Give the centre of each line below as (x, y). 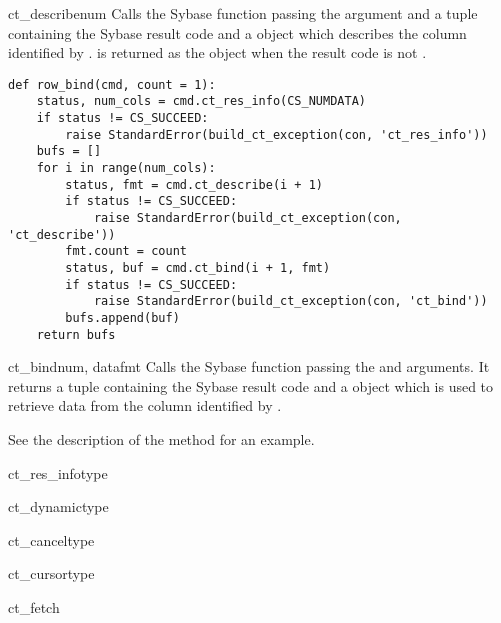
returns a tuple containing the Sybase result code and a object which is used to (251, 385)
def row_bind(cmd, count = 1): (112, 84)
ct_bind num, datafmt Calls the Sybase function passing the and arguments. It (249, 366)
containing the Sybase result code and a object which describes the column (237, 32)
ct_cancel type (51, 539)
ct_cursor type (51, 573)
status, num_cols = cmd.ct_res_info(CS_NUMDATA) (201, 101)
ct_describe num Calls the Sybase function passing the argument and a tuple (243, 13)
